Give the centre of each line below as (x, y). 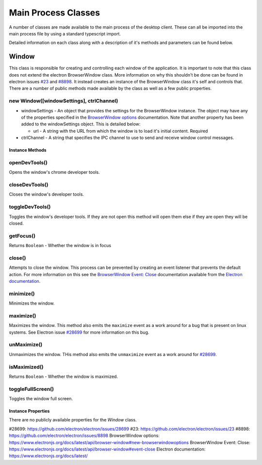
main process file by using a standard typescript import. (65, 33)
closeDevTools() (29, 185)
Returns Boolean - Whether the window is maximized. (64, 376)
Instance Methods (28, 150)
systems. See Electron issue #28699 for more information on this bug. (79, 332)
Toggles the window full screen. (41, 399)
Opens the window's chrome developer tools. (54, 172)
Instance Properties (29, 411)
